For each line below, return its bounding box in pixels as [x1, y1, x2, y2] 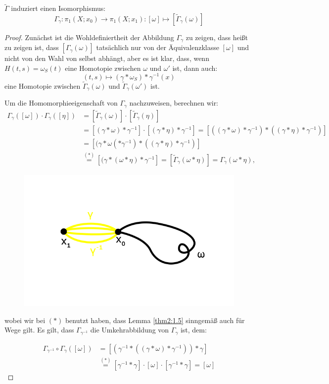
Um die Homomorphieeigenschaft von [4, 98, 118, 108]
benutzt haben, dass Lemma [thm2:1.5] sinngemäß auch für [65, 315, 245, 325]
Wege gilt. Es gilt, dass [4, 325, 74, 335]
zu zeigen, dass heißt [186, 32, 248, 42]
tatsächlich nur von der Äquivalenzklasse [96, 42, 219, 53]
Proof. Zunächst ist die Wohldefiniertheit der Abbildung [4, 32, 174, 42]
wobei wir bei [4, 315, 46, 325]
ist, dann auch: [172, 62, 218, 73]
